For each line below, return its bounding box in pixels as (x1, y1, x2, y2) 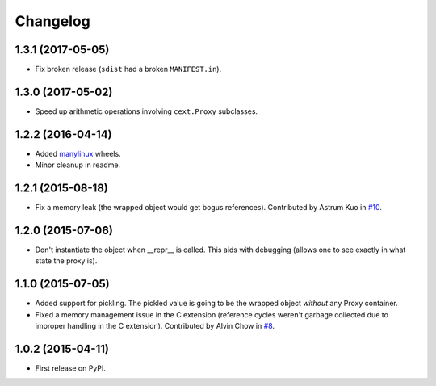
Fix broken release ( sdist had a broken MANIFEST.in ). (35, 65, 222, 74)
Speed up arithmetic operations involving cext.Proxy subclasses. (35, 106, 258, 116)
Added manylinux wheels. (35, 149, 121, 158)
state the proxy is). (35, 256, 98, 266)
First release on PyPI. (35, 363, 107, 373)
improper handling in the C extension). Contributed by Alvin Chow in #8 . (35, 321, 275, 331)
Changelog (15, 12, 90, 30)
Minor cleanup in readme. (35, 160, 121, 170)
